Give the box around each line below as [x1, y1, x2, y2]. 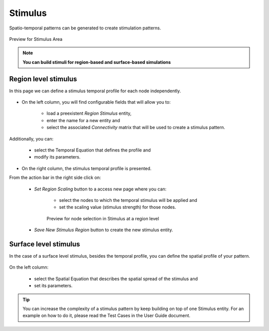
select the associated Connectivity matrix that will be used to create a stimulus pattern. [46, 125, 225, 131]
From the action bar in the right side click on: [9, 174, 101, 180]
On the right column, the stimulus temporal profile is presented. [21, 165, 152, 171]
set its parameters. [34, 283, 73, 289]
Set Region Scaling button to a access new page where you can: [34, 186, 167, 192]
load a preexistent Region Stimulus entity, [46, 110, 132, 117]
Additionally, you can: [9, 136, 54, 142]
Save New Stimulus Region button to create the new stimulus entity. [34, 227, 173, 233]
